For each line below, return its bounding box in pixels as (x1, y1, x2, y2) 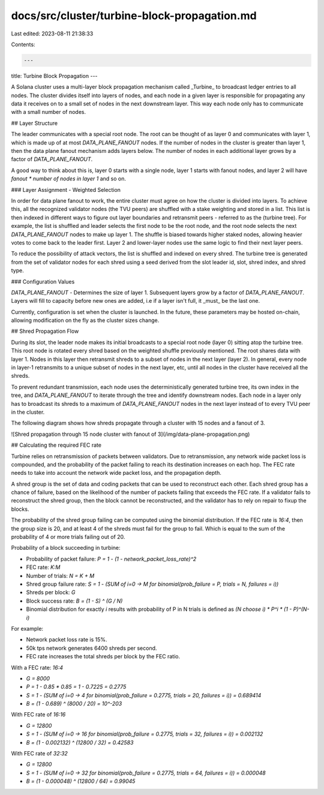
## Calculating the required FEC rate (11, 441, 102, 449)
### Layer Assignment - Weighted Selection (11, 186, 121, 193)
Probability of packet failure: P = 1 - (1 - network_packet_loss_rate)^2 (26, 555, 197, 562)
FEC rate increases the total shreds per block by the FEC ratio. (26, 653, 181, 660)
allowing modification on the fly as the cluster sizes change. (11, 317, 160, 324)
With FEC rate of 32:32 (11, 750, 68, 757)
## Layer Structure (11, 119, 58, 127)
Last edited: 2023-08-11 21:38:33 (11, 30, 94, 37)
